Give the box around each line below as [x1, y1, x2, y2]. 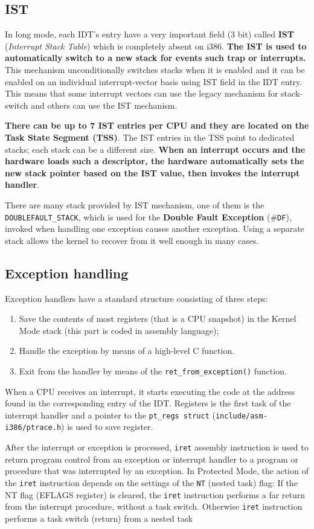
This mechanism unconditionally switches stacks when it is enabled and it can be [5, 63, 305, 75]
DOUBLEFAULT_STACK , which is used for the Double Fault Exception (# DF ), [5, 210, 292, 223]
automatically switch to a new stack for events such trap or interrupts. [5, 51, 306, 64]
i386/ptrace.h [5, 423, 62, 432]
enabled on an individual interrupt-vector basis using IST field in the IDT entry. [5, 75, 303, 88]
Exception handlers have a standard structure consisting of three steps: [5, 292, 268, 304]
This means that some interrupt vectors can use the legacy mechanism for [5, 87, 278, 100]
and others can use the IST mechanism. [31, 98, 178, 111]
